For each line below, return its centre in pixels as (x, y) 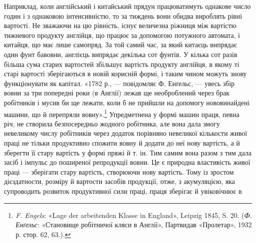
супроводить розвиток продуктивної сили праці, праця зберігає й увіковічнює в (123, 191)
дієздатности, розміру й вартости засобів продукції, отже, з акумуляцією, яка (120, 181)
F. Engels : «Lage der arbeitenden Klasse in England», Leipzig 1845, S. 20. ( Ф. (134, 215)
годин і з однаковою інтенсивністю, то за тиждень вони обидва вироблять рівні (123, 15)
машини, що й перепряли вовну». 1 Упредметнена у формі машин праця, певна (122, 113)
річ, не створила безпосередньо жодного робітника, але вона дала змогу (112, 123)
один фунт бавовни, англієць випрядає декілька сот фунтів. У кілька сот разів (121, 54)
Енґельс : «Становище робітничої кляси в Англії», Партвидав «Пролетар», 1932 (134, 225)
